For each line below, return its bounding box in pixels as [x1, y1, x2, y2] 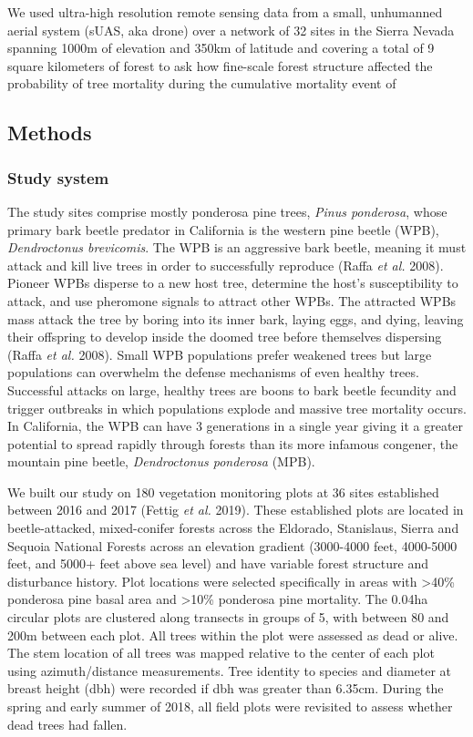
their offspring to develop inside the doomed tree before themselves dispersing [7, 327, 442, 346]
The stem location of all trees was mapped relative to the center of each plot [7, 643, 435, 662]
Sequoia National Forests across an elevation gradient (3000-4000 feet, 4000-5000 [7, 536, 458, 555]
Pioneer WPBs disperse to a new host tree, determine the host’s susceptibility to [7, 273, 458, 292]
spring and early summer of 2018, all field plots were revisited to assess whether [7, 697, 453, 715]
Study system [7, 166, 109, 189]
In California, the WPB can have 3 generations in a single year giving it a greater [7, 416, 464, 435]
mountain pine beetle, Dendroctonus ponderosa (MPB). [7, 452, 315, 471]
